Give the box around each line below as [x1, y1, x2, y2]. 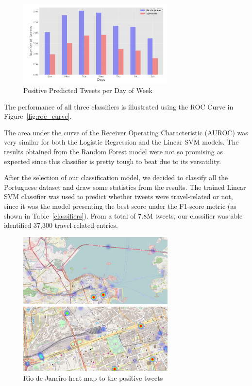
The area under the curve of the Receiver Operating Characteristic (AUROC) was [4, 127, 248, 137]
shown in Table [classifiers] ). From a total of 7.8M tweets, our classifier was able [4, 210, 243, 221]
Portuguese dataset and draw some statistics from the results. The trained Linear [4, 182, 246, 192]
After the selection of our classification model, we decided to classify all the [4, 172, 228, 183]
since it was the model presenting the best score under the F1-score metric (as [4, 201, 236, 211]
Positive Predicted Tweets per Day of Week [23, 85, 152, 95]
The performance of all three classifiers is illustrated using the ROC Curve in [4, 101, 234, 111]
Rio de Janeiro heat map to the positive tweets [23, 372, 163, 383]
